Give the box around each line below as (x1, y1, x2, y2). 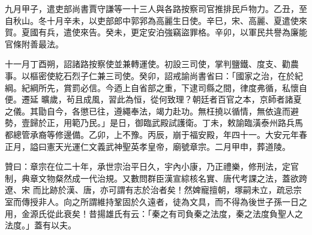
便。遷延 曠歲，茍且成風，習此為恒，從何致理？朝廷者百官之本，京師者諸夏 (5, 93, 302, 106)
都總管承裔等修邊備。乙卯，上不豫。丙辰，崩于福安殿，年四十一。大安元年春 (5, 128, 307, 140)
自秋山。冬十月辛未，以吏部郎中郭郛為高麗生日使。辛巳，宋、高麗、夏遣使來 (5, 14, 307, 26)
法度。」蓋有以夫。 (5, 219, 76, 231)
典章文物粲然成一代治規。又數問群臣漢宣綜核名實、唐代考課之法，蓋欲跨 (21, 171, 307, 184)
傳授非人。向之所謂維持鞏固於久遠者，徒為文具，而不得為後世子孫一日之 (21, 195, 307, 207)
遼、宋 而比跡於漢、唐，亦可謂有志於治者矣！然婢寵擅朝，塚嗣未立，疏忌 (5, 183, 293, 196)
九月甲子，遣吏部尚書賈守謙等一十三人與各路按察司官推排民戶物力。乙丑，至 (5, 2, 307, 14)
